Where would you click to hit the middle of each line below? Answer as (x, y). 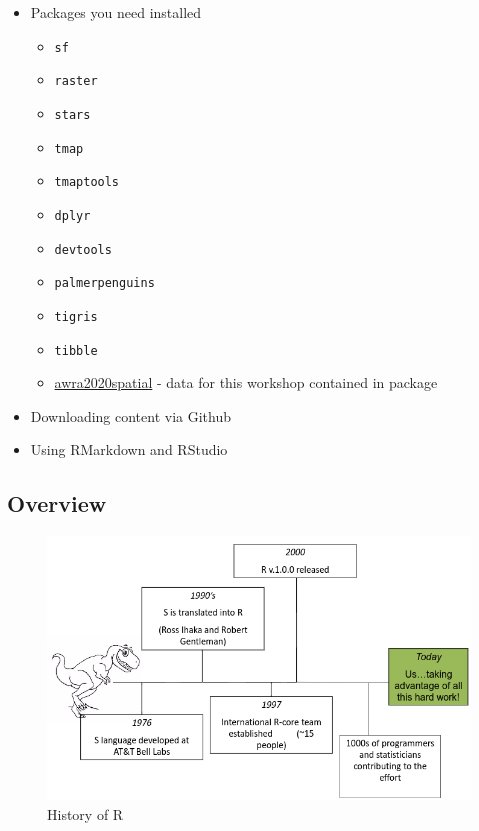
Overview (57, 503)
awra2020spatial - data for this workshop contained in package (246, 382)
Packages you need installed (116, 12)
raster (76, 81)
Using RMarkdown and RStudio (129, 449)
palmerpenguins (104, 283)
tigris (76, 316)
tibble (76, 350)
